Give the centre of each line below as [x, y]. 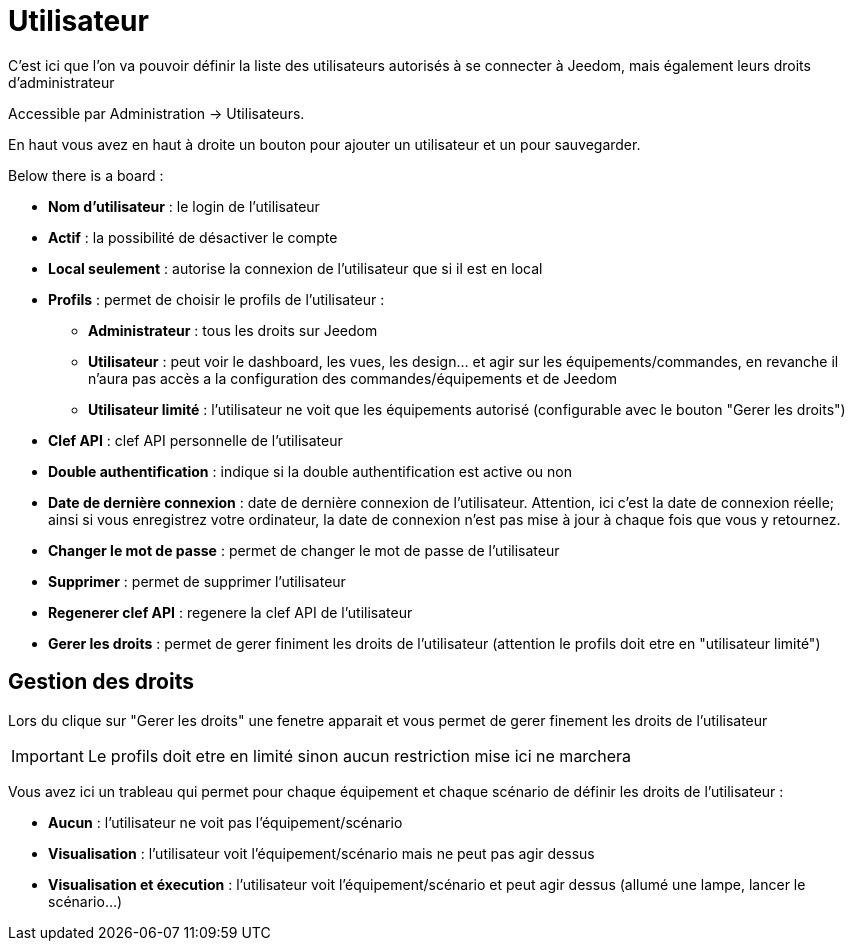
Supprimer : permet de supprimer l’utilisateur [197, 581]
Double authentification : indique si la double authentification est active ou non [310, 471]
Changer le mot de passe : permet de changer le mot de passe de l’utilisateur [304, 550]
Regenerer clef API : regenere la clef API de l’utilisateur [230, 612]
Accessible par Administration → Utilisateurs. [156, 113]
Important [47, 755]
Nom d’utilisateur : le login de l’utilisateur [184, 206]
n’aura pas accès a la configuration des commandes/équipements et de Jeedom [352, 378]
